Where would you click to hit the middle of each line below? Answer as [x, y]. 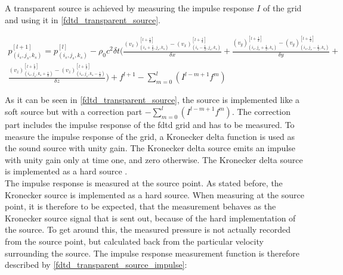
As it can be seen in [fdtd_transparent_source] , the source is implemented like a [152, 100]
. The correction [261, 111]
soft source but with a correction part [74, 111]
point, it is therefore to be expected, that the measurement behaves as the [140, 206]
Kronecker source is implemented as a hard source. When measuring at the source [154, 194]
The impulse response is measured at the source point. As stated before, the [144, 182]
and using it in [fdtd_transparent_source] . [83, 19]
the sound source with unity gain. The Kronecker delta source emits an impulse [150, 148]
